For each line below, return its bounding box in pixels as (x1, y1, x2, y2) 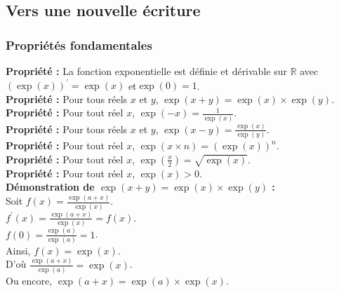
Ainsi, (6, 243, 31, 257)
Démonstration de (6, 179, 95, 194)
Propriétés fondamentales (6, 36, 152, 53)
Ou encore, (6, 273, 53, 288)
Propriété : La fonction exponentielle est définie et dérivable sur (6, 64, 287, 78)
